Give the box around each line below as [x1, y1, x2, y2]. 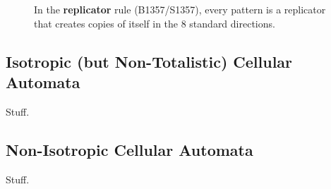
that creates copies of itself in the [34, 16, 179, 30]
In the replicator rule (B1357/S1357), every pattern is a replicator [34, 2, 326, 16]
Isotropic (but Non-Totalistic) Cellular [6, 50, 293, 72]
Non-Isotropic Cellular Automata [6, 138, 253, 160]
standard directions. [189, 16, 275, 30]
